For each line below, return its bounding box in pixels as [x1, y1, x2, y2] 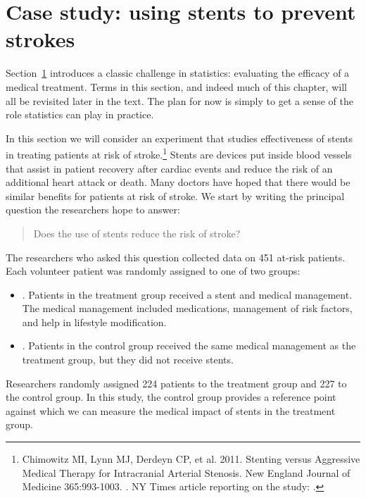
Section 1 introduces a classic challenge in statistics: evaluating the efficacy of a [6, 66, 350, 80]
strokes [6, 25, 75, 54]
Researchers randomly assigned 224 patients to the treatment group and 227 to [6, 375, 347, 390]
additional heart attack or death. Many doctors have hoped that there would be [6, 175, 351, 189]
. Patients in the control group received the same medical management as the [22, 338, 356, 353]
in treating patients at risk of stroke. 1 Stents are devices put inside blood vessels [6, 145, 352, 161]
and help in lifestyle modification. [22, 314, 167, 329]
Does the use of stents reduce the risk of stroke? [33, 225, 241, 240]
